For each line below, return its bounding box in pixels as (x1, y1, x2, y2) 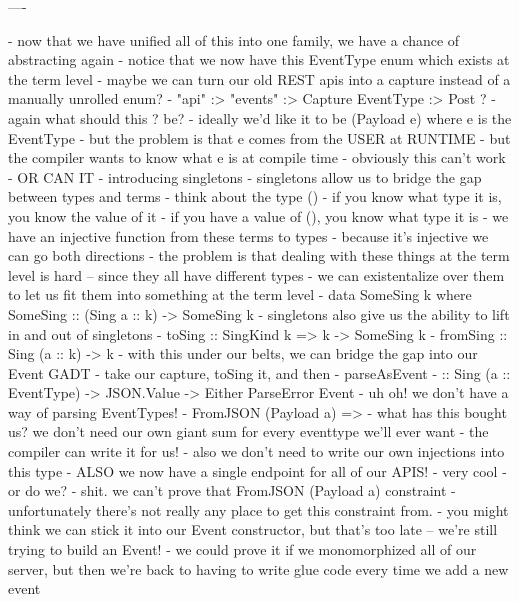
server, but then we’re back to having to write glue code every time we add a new (8, 558, 509, 579)
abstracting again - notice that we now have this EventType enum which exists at (8, 49, 510, 70)
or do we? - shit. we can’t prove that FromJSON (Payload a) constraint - (8, 480, 456, 501)
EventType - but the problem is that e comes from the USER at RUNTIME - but (8, 127, 511, 148)
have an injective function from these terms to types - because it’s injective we (8, 225, 489, 246)
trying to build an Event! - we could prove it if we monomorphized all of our (8, 539, 477, 560)
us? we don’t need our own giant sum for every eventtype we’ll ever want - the (8, 421, 489, 442)
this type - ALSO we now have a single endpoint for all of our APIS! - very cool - (8, 460, 507, 481)
